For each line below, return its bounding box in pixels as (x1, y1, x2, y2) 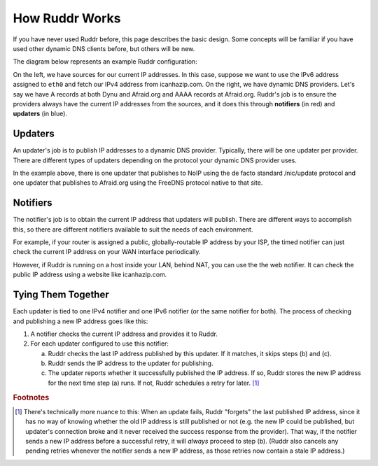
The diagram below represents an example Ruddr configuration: (13, 57, 197, 66)
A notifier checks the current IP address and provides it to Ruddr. (30, 330, 218, 338)
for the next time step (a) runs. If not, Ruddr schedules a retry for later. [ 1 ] (48, 379, 260, 387)
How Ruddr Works (13, 10, 121, 26)
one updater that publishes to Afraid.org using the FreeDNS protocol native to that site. (13, 178, 263, 187)
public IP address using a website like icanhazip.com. (13, 270, 167, 279)
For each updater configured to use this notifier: (30, 339, 169, 348)
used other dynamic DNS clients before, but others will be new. (13, 44, 195, 52)
